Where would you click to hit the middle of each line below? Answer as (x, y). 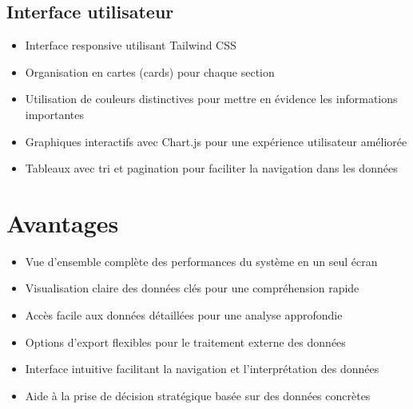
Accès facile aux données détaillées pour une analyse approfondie (184, 315)
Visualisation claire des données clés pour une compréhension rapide (192, 288)
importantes (55, 114)
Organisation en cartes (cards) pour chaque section (150, 71)
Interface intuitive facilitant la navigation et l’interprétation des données (202, 369)
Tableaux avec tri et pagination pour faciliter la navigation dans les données (211, 168)
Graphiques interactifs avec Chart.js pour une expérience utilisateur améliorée (216, 141)
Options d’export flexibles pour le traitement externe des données (185, 341)
